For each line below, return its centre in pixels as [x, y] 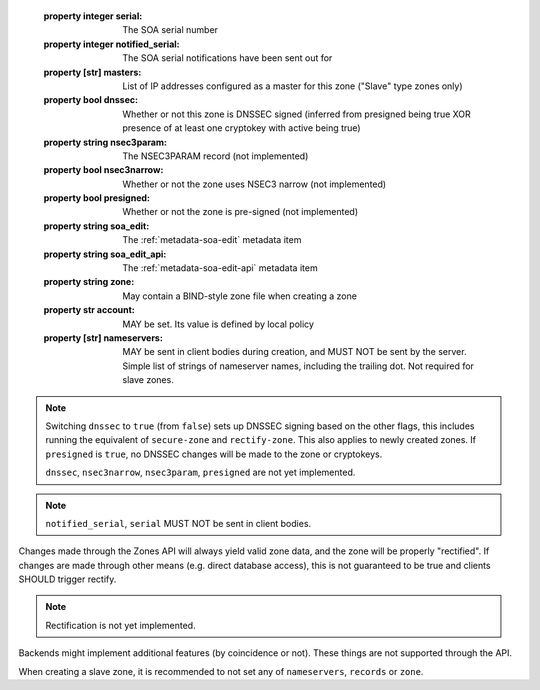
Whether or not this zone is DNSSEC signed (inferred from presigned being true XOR [297, 114]
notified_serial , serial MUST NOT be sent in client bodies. [178, 523]
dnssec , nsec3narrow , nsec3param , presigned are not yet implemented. [200, 472]
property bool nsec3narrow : [103, 170]
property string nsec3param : [105, 142]
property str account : [89, 310]
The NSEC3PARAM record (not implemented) [215, 156]
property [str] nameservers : [103, 337]
